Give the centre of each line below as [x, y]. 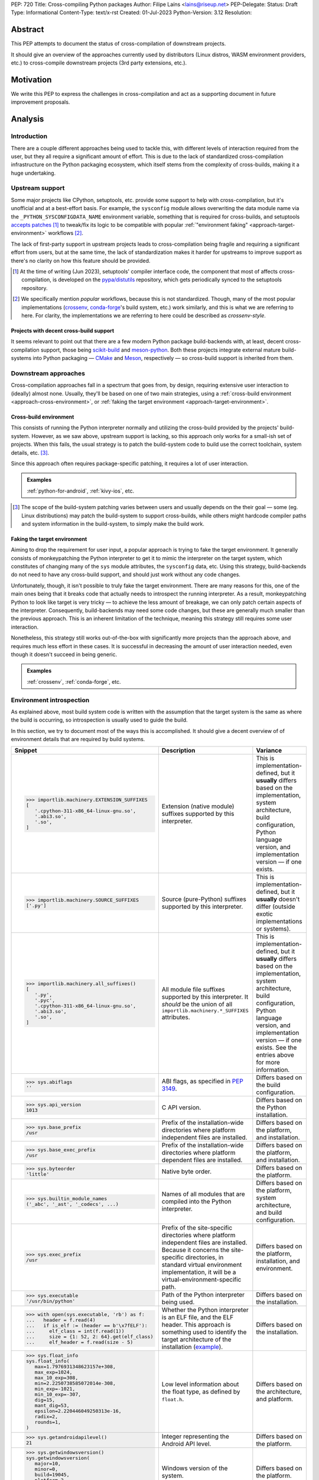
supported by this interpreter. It [205, 996]
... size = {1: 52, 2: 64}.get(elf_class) [89, 1337]
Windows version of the [195, 1468]
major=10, [48, 1464]
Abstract [27, 30]
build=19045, [52, 1475]
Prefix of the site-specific [197, 1228]
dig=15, [45, 1400]
